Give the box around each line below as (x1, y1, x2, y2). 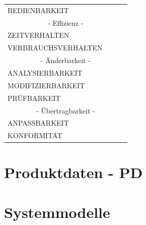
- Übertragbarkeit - (36, 105, 95, 116)
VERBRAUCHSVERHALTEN (8, 42, 103, 53)
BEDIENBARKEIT (8, 5, 69, 15)
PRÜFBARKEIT (8, 92, 61, 103)
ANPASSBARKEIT (8, 118, 69, 128)
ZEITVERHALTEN (8, 30, 69, 40)
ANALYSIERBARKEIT (8, 67, 83, 78)
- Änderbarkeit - (40, 55, 91, 66)
